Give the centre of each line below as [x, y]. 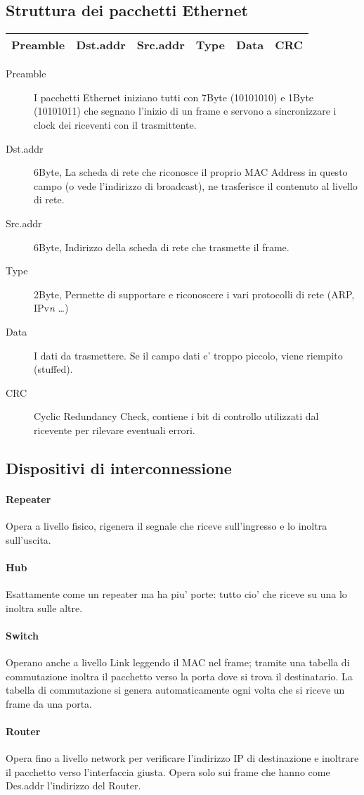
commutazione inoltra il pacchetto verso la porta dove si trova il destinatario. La [179, 676]
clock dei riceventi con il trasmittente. [115, 124]
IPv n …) [51, 308]
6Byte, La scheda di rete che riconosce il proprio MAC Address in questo [191, 172]
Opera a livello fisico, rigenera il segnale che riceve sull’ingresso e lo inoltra [167, 526]
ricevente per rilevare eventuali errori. [115, 430]
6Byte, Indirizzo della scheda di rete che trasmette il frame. [162, 247]
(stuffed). [53, 369]
